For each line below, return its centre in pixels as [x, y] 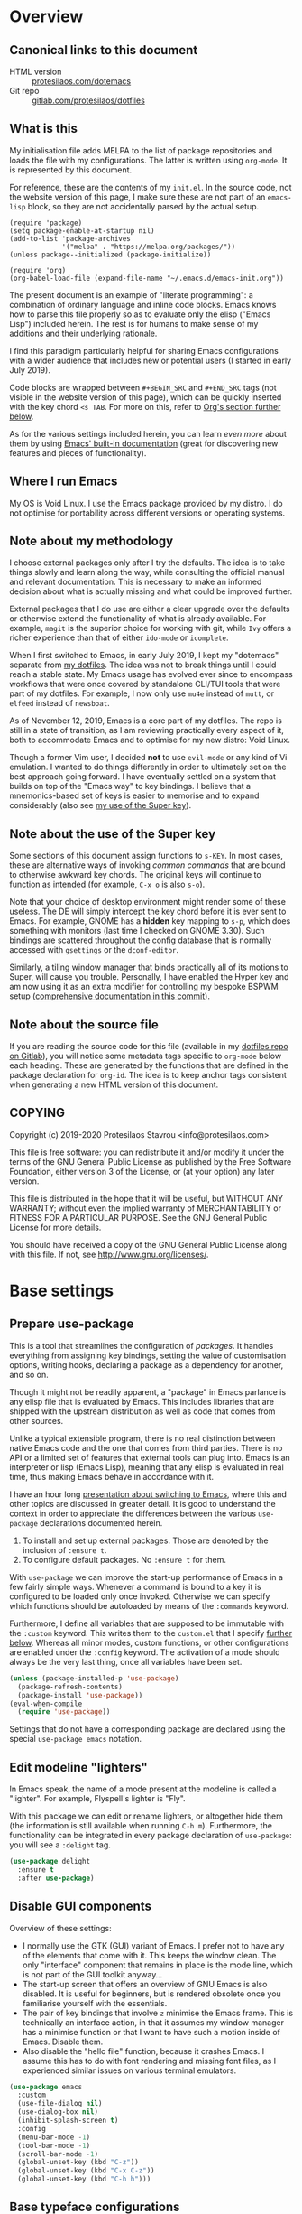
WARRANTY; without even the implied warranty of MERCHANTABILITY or [146, 1208]
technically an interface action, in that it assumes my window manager [153, 2022]
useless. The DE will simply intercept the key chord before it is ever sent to [148, 912]
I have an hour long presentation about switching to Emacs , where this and [148, 1494]
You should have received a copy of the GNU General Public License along [148, 1244]
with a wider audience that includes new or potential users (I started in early [150, 360]
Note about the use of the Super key [113, 834]
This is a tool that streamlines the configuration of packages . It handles [142, 1345]
